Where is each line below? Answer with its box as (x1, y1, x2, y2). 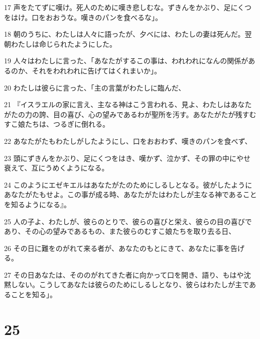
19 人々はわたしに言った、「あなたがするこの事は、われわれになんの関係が (4, 55, 248, 66)
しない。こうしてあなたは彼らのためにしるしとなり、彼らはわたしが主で (11, 279, 249, 290)
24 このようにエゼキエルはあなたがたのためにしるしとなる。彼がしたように (4, 179, 252, 190)
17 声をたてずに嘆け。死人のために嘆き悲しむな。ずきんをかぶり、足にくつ (4, 2, 252, 12)
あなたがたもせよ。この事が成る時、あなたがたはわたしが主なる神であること (4, 189, 257, 200)
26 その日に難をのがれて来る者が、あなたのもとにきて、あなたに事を (4, 242, 230, 253)
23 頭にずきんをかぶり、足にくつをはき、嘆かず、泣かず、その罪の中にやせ (4, 152, 251, 163)
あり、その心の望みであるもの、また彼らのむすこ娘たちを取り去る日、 (4, 226, 236, 236)
